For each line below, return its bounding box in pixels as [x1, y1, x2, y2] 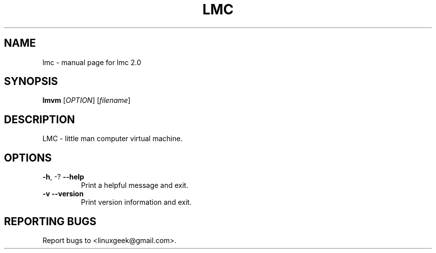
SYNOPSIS [4, 75, 58, 88]
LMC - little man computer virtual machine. [42, 134, 183, 143]
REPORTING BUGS [4, 215, 97, 228]
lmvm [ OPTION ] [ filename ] [42, 96, 131, 105]
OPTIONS [4, 151, 52, 164]
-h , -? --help [42, 172, 84, 181]
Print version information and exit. [81, 198, 192, 207]
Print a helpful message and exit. [81, 181, 189, 190]
